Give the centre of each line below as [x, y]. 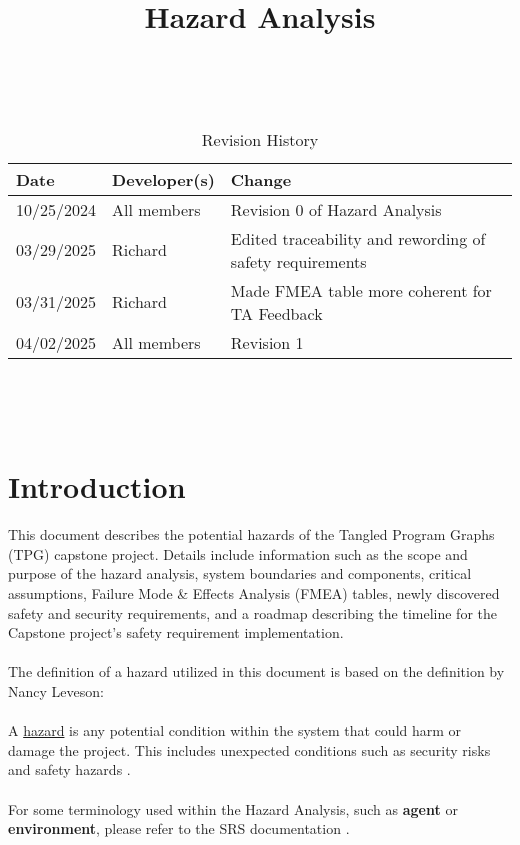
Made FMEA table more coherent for [361, 290]
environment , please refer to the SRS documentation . [179, 828]
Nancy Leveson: [56, 691]
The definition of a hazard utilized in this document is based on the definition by [256, 671]
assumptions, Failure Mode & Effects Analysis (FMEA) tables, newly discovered [254, 593]
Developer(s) [163, 179]
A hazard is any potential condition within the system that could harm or [235, 730]
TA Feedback [276, 313]
